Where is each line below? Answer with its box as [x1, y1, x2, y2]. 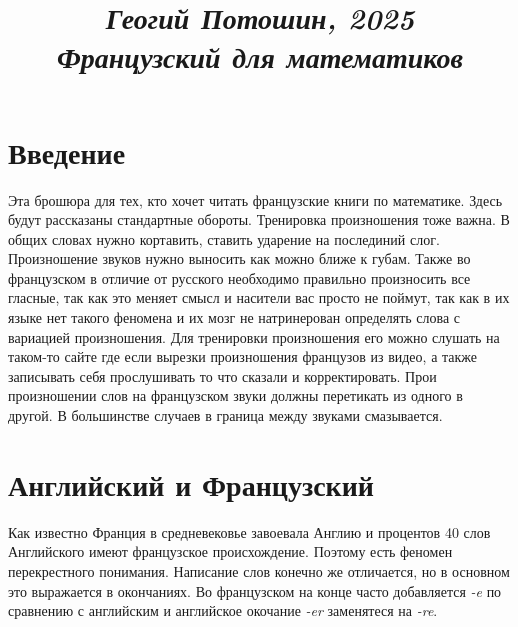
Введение [8, 131, 126, 172]
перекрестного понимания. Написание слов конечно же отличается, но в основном [8, 560, 510, 581]
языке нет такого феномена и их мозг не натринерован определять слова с [8, 307, 461, 328]
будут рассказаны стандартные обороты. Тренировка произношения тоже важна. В [8, 209, 510, 230]
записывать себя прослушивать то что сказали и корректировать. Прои [8, 365, 437, 386]
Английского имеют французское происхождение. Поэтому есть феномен [8, 541, 453, 562]
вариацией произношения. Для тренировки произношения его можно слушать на [8, 326, 500, 347]
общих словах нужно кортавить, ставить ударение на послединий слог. [8, 228, 440, 249]
